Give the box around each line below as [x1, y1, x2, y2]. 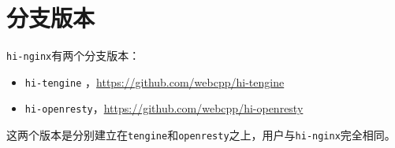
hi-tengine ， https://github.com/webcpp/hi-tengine [24, 73, 285, 90]
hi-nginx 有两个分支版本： [6, 47, 140, 64]
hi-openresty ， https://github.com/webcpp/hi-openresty [24, 100, 304, 117]
